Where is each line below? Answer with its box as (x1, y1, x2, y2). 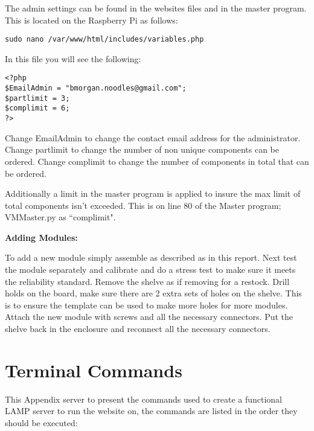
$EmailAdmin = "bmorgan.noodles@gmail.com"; (5, 84, 187, 93)
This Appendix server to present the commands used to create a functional (5, 392, 283, 405)
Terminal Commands (5, 357, 182, 382)
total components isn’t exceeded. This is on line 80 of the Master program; (5, 199, 281, 211)
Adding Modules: (5, 231, 78, 243)
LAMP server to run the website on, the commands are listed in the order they (5, 404, 298, 417)
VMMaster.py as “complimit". (5, 211, 116, 223)
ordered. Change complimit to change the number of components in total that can (5, 155, 309, 167)
